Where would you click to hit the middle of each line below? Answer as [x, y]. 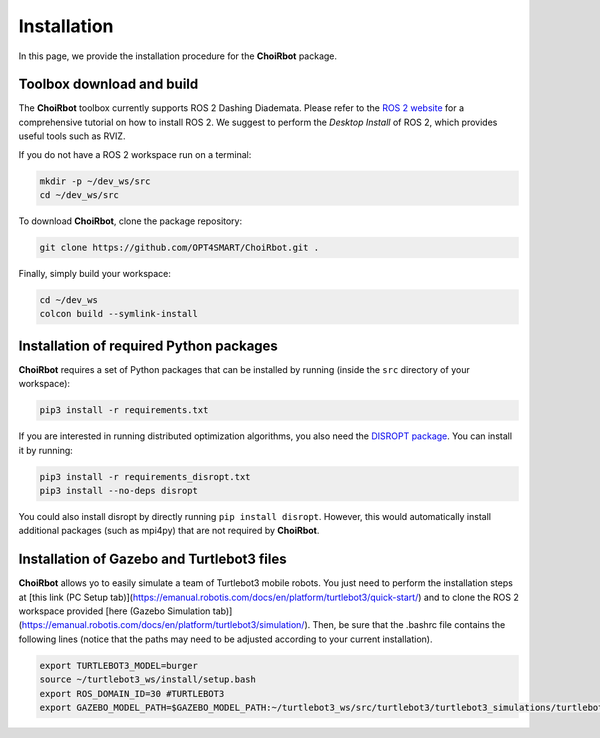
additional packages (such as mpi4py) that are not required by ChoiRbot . [169, 531]
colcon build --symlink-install [119, 314]
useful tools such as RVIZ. [72, 136]
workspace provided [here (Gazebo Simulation [114, 611]
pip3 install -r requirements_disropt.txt [145, 476]
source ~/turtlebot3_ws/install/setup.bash [148, 679]
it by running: [46, 450]
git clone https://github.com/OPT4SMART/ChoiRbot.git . [179, 247]
